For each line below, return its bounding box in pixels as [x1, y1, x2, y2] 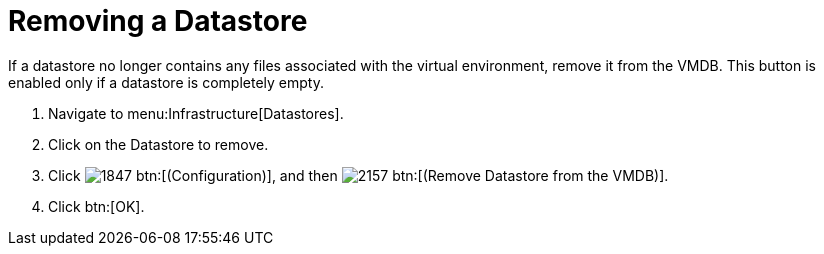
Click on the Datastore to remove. [48, 135, 269, 153]
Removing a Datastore [8, 4, 308, 38]
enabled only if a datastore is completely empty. [8, 73, 324, 91]
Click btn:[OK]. [48, 197, 145, 215]
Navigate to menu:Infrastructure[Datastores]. [48, 104, 344, 122]
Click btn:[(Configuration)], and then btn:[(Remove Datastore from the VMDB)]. [48, 166, 669, 184]
